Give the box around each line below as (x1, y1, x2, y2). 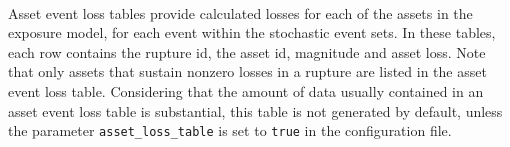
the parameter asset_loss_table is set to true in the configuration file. (8, 120, 452, 141)
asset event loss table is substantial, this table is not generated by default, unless (8, 100, 503, 121)
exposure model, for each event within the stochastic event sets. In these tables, (8, 22, 496, 43)
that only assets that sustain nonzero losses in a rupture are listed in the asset (8, 61, 487, 82)
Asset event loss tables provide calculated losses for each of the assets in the (8, 2, 473, 23)
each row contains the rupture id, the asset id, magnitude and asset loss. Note (8, 41, 486, 62)
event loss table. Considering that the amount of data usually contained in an (8, 80, 484, 101)
